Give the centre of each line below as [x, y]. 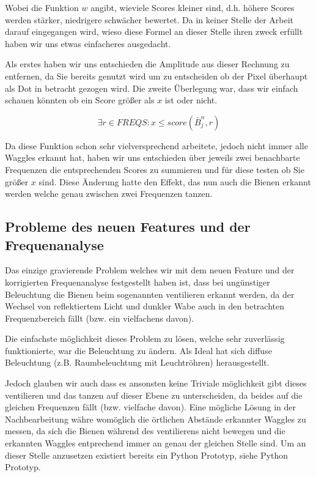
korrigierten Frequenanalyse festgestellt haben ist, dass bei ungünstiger [138, 282]
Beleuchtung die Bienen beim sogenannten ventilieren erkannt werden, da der [150, 294]
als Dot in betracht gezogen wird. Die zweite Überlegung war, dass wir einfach [152, 88]
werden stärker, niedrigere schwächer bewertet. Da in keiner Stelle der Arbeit [149, 19]
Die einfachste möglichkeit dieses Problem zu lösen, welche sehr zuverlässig [145, 338]
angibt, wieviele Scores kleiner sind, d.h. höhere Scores [193, 7]
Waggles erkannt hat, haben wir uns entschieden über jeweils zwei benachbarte [152, 157]
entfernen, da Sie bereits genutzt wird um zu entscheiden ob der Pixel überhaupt [156, 76]
